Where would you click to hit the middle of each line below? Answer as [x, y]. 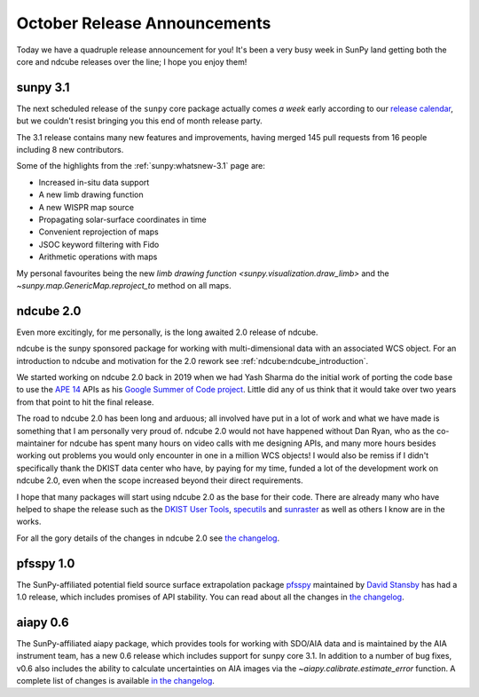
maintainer [36, 443]
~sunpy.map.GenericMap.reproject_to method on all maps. [124, 285]
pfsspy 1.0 [46, 563]
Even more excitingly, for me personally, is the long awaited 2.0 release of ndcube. [167, 332]
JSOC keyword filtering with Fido [99, 244]
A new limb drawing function [91, 194]
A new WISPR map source [86, 207]
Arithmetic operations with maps [98, 257]
